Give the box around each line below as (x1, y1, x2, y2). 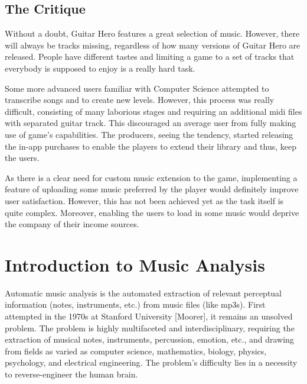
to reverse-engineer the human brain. (5, 367, 138, 380)
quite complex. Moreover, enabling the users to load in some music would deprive (5, 206, 299, 218)
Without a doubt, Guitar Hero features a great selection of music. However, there (5, 27, 300, 40)
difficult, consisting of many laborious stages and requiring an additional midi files (5, 105, 302, 117)
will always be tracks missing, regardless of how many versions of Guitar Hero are (5, 38, 301, 51)
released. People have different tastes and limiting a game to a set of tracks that (5, 50, 295, 63)
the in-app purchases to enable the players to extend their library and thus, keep (5, 140, 297, 152)
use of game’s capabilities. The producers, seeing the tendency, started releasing (5, 128, 293, 140)
